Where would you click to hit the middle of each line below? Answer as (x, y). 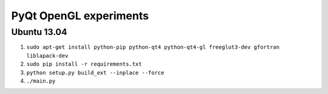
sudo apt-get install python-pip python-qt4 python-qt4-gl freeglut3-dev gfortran (153, 47)
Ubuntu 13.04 (39, 32)
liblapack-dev (47, 55)
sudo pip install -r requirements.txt (84, 64)
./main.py (41, 81)
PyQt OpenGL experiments (80, 16)
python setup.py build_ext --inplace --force (95, 73)
